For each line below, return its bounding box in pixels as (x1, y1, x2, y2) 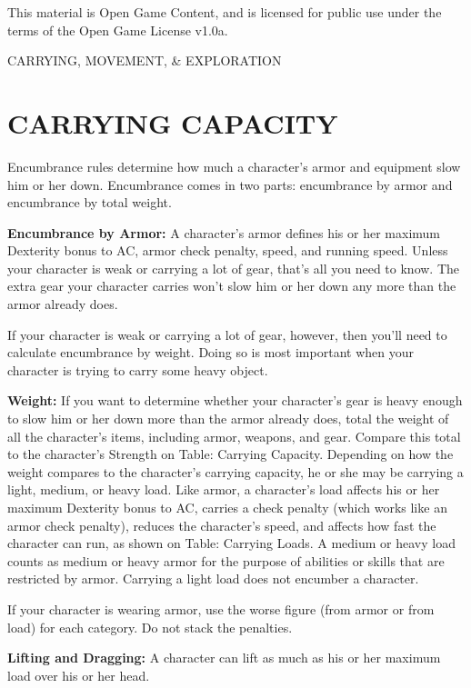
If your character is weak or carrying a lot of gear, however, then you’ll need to (7, 324, 447, 344)
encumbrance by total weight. (7, 193, 172, 212)
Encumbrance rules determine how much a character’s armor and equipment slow (7, 156, 461, 175)
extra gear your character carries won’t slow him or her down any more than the (7, 276, 456, 295)
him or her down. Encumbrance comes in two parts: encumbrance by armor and (7, 174, 453, 194)
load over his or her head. (7, 665, 150, 684)
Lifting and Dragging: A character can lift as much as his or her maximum (7, 648, 441, 667)
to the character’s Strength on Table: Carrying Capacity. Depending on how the (7, 444, 454, 464)
